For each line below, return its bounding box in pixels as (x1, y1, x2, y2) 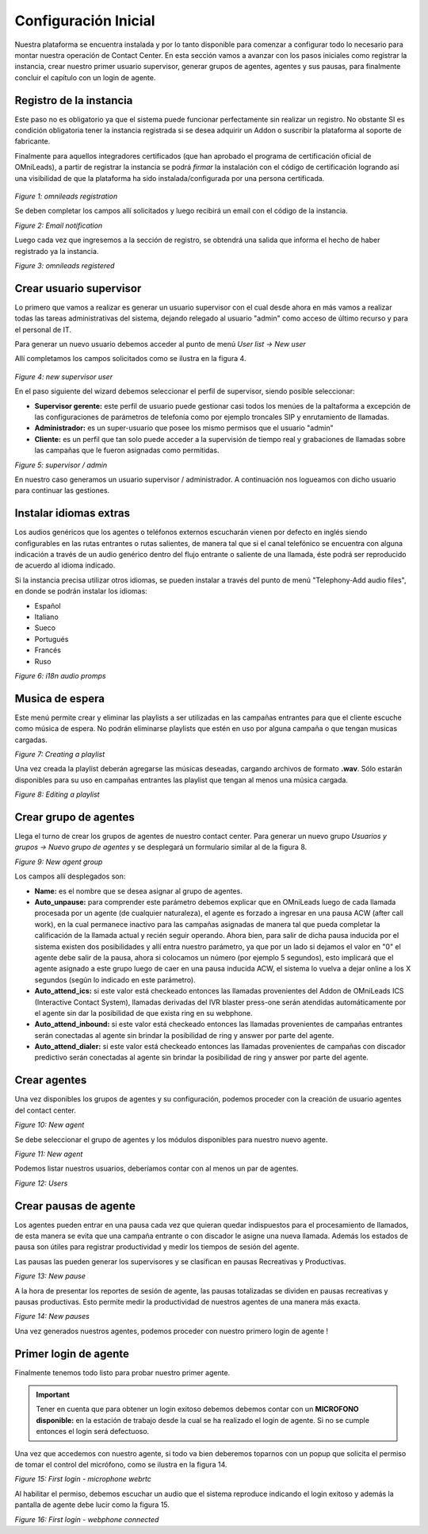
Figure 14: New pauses (14, 1312, 90, 1321)
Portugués (34, 634, 69, 644)
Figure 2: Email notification (14, 221, 103, 230)
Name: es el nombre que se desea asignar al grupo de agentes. (34, 886, 243, 896)
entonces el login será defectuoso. (36, 1427, 150, 1436)
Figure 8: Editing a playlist (14, 790, 100, 799)
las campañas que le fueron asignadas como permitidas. (34, 445, 220, 456)
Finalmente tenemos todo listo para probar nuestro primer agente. (14, 1367, 231, 1377)
